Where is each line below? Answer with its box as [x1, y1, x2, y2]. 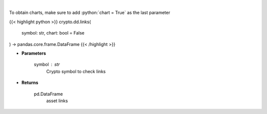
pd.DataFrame [34, 91, 63, 97]
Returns [21, 79, 39, 86]
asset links [46, 98, 68, 104]
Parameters [21, 50, 46, 56]
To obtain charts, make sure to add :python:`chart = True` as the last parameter [9, 10, 171, 16]
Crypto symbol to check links [46, 68, 106, 74]
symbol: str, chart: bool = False [21, 30, 85, 36]
